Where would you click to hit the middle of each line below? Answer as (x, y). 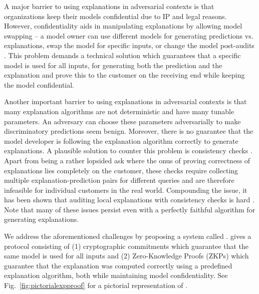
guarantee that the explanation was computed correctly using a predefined (118, 265)
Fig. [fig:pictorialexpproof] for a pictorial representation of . (96, 285)
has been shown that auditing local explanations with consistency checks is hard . (129, 200)
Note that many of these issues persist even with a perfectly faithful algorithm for (130, 209)
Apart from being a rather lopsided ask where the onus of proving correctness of (127, 160)
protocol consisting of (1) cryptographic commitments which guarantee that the (126, 246)
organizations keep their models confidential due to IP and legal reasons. (115, 16)
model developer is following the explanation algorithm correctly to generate (121, 140)
